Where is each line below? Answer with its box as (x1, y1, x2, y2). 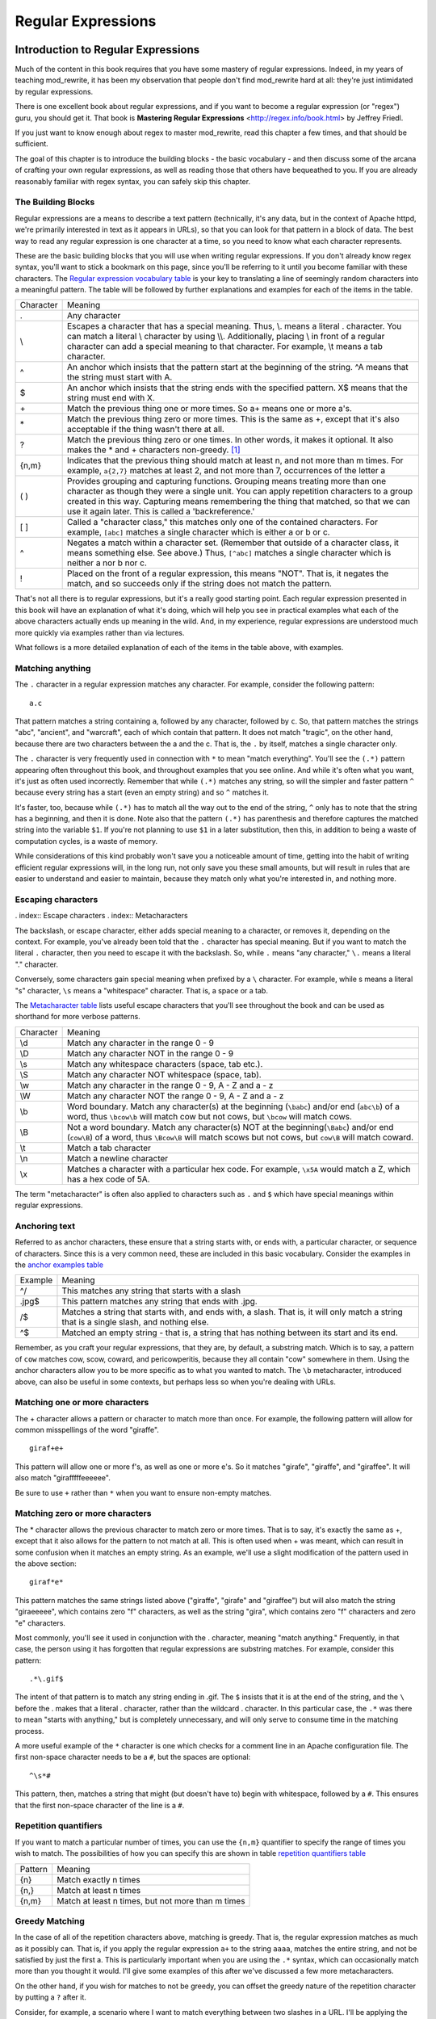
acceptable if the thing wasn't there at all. (66, 424, 225, 435)
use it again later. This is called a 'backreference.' (66, 506, 255, 517)
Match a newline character (66, 1152, 169, 1164)
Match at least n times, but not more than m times (57, 1895, 245, 1906)
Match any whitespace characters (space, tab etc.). (66, 1058, 263, 1069)
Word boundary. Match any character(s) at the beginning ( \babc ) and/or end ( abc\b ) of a (66, 1101, 400, 1112)
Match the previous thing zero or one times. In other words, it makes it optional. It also (66, 434, 394, 446)
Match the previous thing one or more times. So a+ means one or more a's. (66, 403, 353, 414)
